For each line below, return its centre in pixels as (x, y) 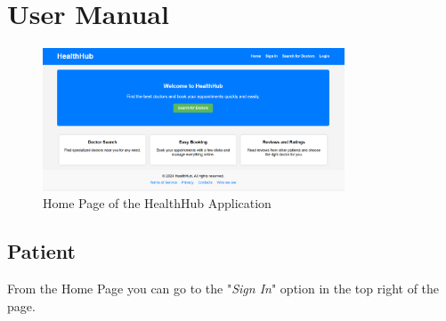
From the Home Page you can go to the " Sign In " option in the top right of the (223, 289)
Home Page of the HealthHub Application (157, 203)
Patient (41, 251)
